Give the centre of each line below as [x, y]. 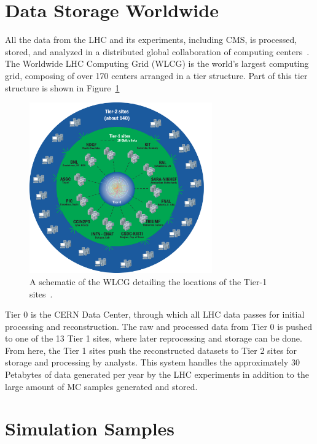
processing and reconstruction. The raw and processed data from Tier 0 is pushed [159, 326]
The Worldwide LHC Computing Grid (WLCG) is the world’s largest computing [157, 63]
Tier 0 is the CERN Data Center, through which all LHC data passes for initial [155, 314]
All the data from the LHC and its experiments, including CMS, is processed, [151, 40]
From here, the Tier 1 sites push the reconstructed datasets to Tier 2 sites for [151, 350]
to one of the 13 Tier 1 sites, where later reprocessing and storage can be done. [154, 338]
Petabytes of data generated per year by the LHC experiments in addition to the [157, 374]
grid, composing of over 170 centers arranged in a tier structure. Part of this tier [156, 75]
